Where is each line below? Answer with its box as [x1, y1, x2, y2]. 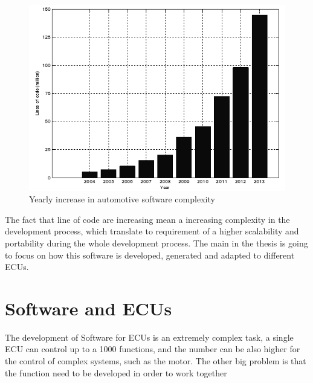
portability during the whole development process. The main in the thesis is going [5, 236, 308, 249]
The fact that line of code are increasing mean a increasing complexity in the [5, 213, 290, 225]
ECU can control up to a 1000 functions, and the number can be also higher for [5, 343, 300, 355]
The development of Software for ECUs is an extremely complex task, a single [5, 330, 294, 343]
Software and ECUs [5, 295, 172, 320]
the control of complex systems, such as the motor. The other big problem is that [5, 355, 306, 367]
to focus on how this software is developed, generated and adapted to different [5, 248, 295, 261]
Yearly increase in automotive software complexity [29, 193, 215, 205]
